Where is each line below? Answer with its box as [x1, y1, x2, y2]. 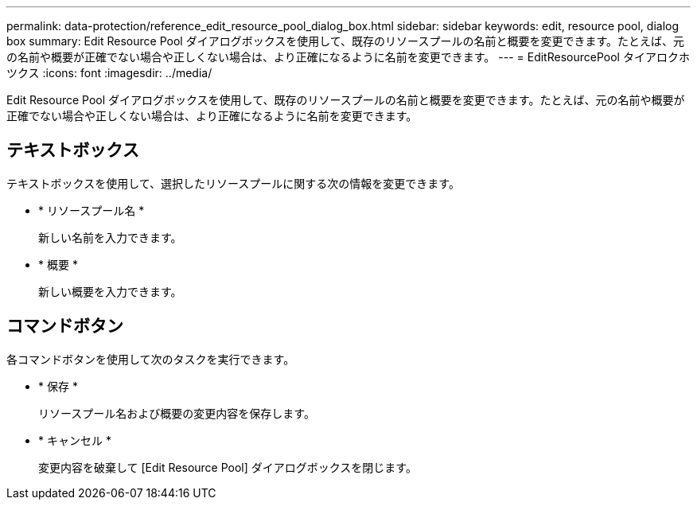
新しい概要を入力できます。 [38, 284, 182, 298]
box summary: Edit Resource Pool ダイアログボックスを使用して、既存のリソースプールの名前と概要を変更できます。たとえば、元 [6, 34, 685, 48]
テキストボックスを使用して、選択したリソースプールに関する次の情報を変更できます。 [6, 176, 460, 190]
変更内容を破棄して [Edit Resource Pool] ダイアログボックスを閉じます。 [38, 460, 417, 474]
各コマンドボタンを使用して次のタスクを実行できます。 [6, 352, 295, 366]
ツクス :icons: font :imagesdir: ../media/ [6, 66, 212, 80]
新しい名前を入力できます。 [38, 230, 182, 244]
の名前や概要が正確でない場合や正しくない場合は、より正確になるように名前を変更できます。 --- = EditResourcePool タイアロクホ [6, 50, 690, 64]
